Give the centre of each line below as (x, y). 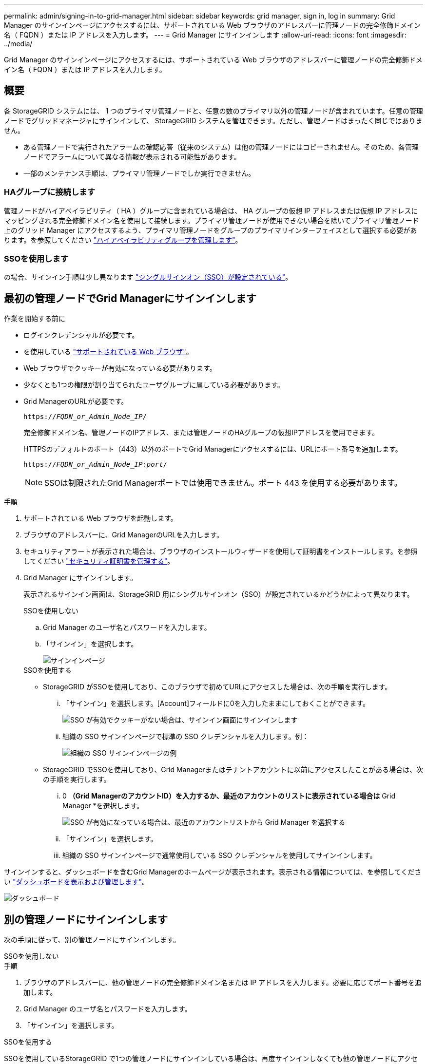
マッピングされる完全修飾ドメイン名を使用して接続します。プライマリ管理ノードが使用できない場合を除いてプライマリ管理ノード (212, 220)
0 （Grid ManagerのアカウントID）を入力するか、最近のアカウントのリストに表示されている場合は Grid (229, 796)
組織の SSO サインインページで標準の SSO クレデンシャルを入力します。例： (186, 737)
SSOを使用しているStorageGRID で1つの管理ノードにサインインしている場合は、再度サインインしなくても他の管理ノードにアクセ (211, 1059)
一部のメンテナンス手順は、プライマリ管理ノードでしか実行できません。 (139, 173)
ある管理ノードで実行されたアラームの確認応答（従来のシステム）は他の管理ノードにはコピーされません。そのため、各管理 (221, 147)
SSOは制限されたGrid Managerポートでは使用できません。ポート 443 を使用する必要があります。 (223, 483)
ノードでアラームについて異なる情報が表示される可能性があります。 (132, 156)
